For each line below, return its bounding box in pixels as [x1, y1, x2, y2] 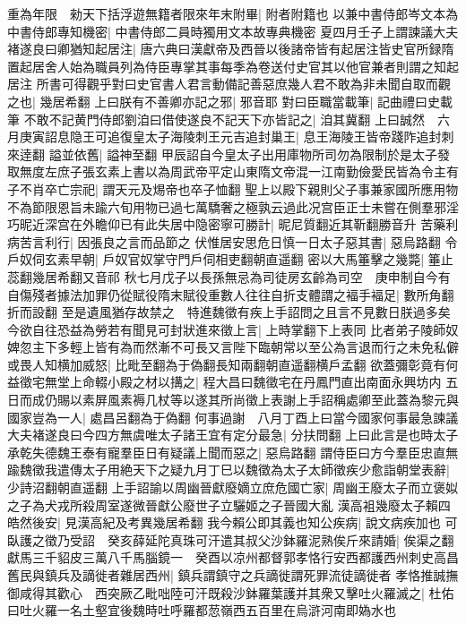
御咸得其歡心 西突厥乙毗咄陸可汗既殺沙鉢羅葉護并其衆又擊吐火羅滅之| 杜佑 [7, 583, 454, 602]
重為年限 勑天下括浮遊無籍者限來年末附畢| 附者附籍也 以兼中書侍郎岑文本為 [7, 4, 459, 22]
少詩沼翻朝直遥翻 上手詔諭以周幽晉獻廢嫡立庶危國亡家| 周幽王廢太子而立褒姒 [7, 478, 459, 497]
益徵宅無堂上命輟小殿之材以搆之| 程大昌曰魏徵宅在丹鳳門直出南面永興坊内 [7, 372, 442, 391]
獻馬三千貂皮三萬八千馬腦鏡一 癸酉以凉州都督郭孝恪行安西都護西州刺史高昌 [7, 548, 459, 567]
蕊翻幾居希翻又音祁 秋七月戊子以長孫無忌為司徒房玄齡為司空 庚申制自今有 [7, 267, 451, 286]
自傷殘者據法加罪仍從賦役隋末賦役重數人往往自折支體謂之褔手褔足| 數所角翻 [7, 285, 454, 303]
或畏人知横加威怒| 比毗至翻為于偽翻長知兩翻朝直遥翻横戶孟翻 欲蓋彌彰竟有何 [7, 355, 459, 373]
